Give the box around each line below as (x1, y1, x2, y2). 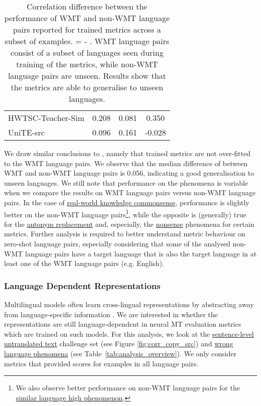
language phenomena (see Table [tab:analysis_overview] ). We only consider (4, 348, 237, 358)
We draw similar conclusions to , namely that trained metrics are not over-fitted (4, 148, 250, 158)
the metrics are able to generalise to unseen (11, 81, 164, 93)
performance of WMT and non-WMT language (4, 12, 170, 24)
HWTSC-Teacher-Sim (8, 112, 85, 123)
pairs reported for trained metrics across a (13, 24, 161, 35)
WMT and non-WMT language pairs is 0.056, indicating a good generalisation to (4, 168, 254, 178)
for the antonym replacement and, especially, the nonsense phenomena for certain (4, 218, 254, 229)
